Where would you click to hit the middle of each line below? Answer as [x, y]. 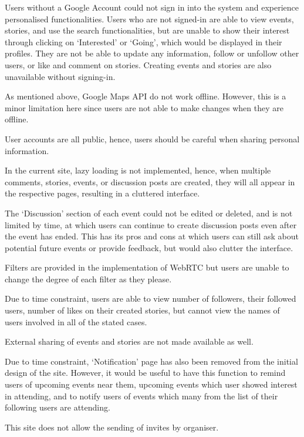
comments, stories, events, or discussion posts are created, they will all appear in [150, 181]
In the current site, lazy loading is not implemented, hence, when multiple [138, 170]
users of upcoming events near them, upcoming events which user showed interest [151, 384]
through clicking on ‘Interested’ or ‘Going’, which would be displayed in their [143, 41]
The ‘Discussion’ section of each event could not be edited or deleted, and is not [149, 213]
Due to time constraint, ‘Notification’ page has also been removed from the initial [151, 361]
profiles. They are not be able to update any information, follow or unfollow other [152, 53]
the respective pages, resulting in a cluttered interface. [102, 193]
